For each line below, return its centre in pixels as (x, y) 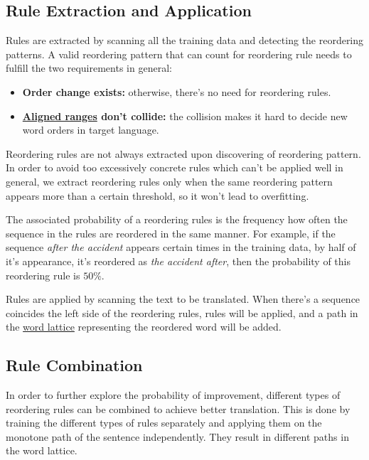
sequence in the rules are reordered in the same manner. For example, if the (171, 233)
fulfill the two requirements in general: (89, 68)
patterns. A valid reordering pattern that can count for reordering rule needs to (179, 54)
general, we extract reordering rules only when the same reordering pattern (169, 181)
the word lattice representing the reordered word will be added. (144, 327)
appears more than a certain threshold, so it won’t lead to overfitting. (157, 195)
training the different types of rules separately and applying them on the (164, 423)
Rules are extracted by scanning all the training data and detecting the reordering (185, 40)
